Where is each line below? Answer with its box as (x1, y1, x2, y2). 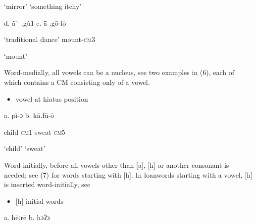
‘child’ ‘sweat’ (4, 143, 46, 153)
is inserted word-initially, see (4, 179, 91, 189)
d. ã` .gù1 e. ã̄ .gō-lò (4, 17, 66, 28)
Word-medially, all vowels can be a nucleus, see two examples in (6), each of (4, 67, 235, 77)
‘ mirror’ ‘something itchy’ (4, 1, 82, 11)
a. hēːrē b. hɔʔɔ (4, 212, 50, 223)
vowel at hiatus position (15, 93, 88, 104)
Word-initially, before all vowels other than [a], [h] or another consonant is (4, 159, 229, 170)
